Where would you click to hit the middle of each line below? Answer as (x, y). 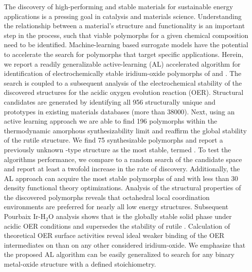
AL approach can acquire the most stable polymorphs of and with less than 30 (121, 178)
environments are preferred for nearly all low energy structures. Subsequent (116, 207)
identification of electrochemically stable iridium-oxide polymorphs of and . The (123, 73)
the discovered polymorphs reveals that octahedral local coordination (107, 197)
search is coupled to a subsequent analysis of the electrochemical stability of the (123, 82)
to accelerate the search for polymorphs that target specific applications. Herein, (124, 54)
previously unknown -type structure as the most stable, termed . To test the (117, 149)
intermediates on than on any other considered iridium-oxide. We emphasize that (125, 245)
